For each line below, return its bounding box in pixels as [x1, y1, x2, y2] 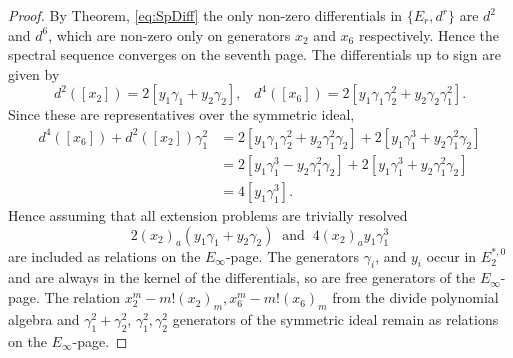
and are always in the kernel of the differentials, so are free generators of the [8, 267, 476, 288]
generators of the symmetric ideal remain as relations [172, 308, 499, 329]
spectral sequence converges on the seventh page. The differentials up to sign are [8, 44, 501, 65]
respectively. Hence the [358, 24, 500, 45]
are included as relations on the [8, 245, 201, 266]
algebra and [8, 308, 80, 329]
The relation [44, 287, 121, 308]
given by [8, 63, 60, 84]
